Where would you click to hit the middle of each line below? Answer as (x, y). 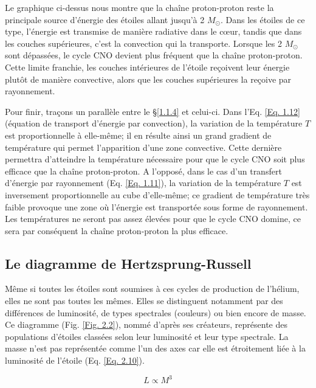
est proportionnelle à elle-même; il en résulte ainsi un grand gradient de (138, 135)
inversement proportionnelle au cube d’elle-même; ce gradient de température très (157, 194)
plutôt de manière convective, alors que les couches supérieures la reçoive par (148, 79)
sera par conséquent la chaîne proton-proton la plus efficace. (117, 230)
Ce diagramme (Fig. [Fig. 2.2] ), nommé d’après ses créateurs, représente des (146, 324)
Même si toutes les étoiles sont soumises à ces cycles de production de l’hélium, (152, 289)
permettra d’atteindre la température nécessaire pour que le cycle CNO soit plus (155, 159)
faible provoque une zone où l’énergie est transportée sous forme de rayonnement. (156, 206)
